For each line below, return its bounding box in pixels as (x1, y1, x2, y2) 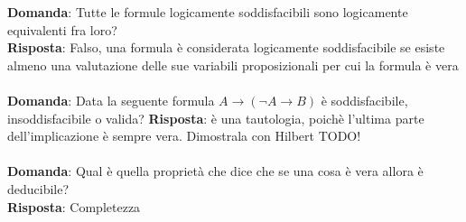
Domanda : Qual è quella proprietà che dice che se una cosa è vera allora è (7, 162, 424, 180)
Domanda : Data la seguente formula (7, 90, 215, 109)
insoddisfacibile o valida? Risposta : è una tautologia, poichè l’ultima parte (7, 108, 424, 127)
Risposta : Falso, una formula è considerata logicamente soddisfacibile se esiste (7, 38, 445, 57)
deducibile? (7, 179, 70, 198)
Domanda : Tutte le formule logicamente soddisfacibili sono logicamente (7, 3, 408, 21)
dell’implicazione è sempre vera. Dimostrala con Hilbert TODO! (7, 126, 361, 145)
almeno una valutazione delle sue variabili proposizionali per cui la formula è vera (7, 55, 459, 74)
